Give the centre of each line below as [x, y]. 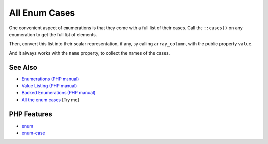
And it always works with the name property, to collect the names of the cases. [90, 53]
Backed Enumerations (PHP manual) [59, 93]
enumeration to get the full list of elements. [53, 34]
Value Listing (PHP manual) [49, 86]
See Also [23, 67]
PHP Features [31, 114]
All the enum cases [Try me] [50, 100]
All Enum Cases [42, 13]
